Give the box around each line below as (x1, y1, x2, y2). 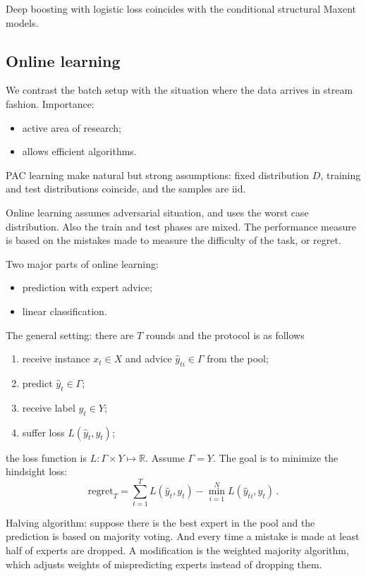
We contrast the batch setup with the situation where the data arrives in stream (6, 82, 353, 97)
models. (6, 15, 39, 30)
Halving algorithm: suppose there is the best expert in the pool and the (6, 515, 315, 529)
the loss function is (6, 450, 87, 465)
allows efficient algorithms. (22, 144, 137, 159)
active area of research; (22, 120, 121, 135)
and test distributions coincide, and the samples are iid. (6, 181, 246, 196)
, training (320, 167, 361, 182)
